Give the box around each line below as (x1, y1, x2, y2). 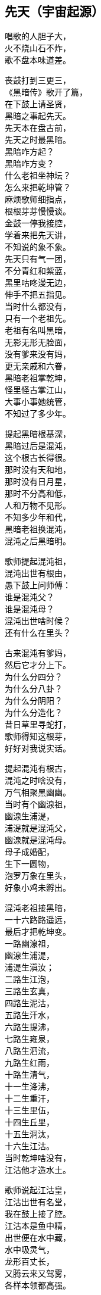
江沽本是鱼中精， (5, 1221, 71, 1231)
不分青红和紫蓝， (5, 266, 71, 276)
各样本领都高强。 (5, 1280, 71, 1291)
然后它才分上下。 (5, 660, 71, 670)
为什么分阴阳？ (5, 695, 63, 706)
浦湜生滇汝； (5, 962, 54, 973)
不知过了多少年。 (5, 408, 71, 419)
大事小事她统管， (5, 397, 71, 407)
